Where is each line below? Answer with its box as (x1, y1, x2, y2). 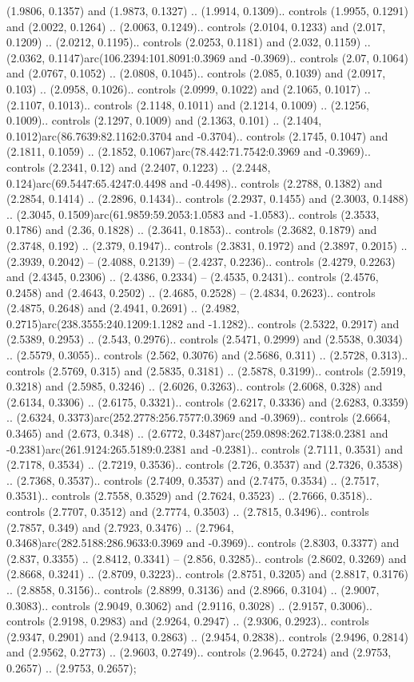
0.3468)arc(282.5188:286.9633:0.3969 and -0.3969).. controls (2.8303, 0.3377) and (6, 534, 400, 551)
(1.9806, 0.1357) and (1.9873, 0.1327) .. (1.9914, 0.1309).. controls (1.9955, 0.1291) (6, 2, 408, 18)
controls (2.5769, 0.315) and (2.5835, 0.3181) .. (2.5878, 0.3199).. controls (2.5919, (6, 362, 406, 379)
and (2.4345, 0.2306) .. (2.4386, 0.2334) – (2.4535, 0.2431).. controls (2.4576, (6, 268, 379, 285)
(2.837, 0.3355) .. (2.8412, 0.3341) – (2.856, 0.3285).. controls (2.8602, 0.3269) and (6, 549, 407, 566)
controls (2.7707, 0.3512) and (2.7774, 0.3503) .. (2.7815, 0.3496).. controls (6, 503, 369, 519)
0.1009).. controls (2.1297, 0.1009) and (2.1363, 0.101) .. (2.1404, (6, 112, 322, 129)
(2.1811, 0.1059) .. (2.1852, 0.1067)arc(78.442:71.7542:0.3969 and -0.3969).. (6, 143, 371, 160)
